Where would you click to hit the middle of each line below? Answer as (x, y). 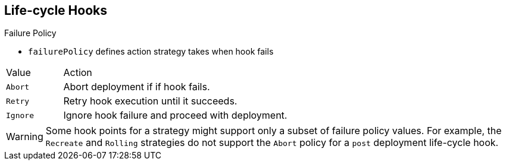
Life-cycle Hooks (56, 10)
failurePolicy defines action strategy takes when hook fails (151, 52)
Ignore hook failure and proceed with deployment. (175, 115)
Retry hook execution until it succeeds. (150, 101)
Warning (25, 137)
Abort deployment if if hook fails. (137, 87)
